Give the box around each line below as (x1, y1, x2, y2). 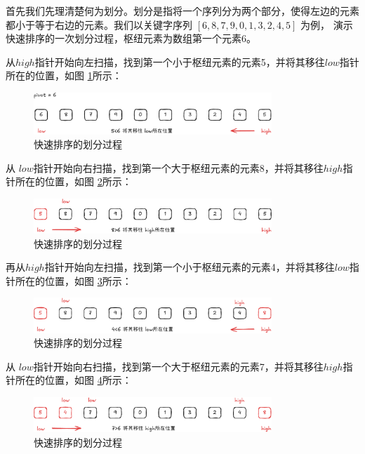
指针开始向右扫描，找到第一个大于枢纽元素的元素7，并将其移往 (33, 359, 324, 373)
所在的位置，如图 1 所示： (6, 68, 122, 83)
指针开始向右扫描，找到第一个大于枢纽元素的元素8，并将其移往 (33, 160, 324, 175)
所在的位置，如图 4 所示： (15, 373, 132, 387)
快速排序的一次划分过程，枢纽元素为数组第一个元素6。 (6, 31, 256, 46)
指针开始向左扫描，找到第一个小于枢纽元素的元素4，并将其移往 (44, 260, 335, 274)
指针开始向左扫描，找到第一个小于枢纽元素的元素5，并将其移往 (34, 54, 325, 69)
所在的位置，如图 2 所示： (15, 174, 132, 189)
